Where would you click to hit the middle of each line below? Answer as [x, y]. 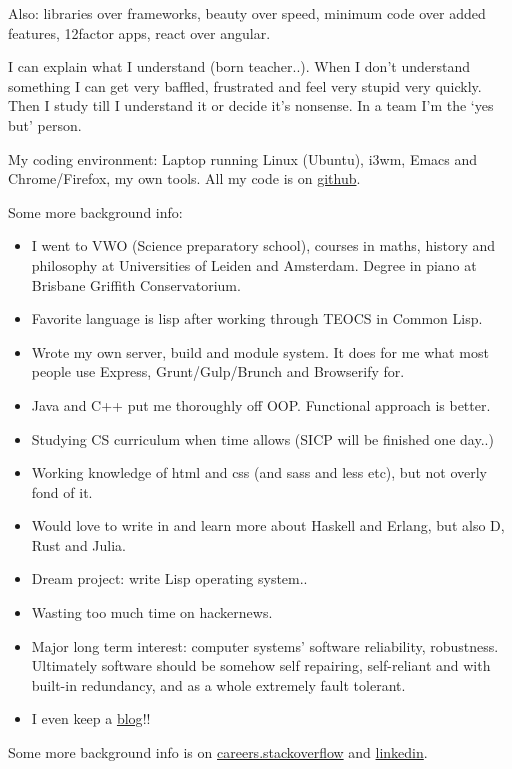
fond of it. [62, 491]
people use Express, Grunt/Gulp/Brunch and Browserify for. [218, 371]
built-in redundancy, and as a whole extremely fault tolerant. [218, 684]
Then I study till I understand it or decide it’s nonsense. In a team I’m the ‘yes [251, 105]
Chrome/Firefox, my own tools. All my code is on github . [184, 178]
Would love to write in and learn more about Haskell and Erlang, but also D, [268, 525]
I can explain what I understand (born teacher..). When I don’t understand [239, 66]
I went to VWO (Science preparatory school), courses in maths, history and [263, 245]
